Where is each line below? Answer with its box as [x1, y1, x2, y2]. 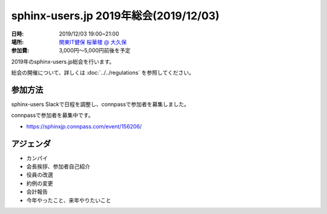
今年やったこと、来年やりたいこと [26, 197, 111, 204]
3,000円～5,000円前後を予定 [59, 47, 131, 54]
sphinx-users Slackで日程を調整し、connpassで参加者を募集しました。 [11, 101, 190, 108]
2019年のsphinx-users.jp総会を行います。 [11, 58, 115, 65]
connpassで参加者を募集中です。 [11, 112, 94, 119]
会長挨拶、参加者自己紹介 [26, 163, 90, 170]
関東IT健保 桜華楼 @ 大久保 [59, 38, 127, 45]
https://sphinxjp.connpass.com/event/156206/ [26, 122, 142, 130]
